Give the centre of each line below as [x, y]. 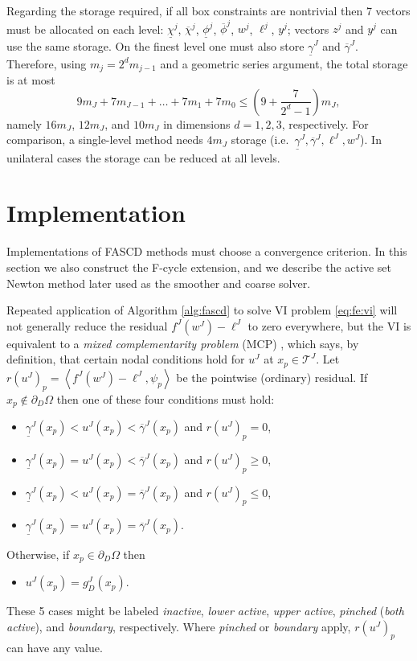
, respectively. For [325, 123]
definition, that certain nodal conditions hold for [126, 359]
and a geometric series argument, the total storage [284, 63]
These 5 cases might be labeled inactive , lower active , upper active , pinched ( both [205, 611]
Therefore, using [47, 63]
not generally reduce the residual [87, 325]
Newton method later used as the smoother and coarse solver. [159, 283]
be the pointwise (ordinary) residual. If [272, 377]
